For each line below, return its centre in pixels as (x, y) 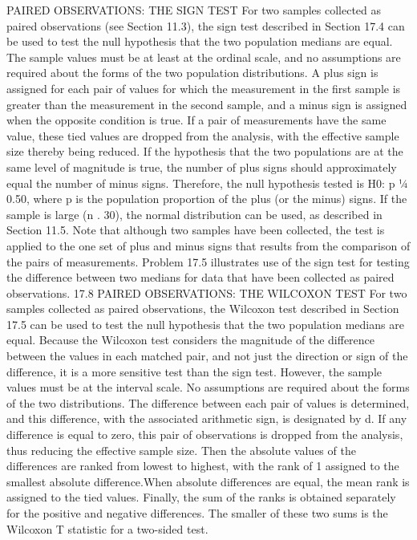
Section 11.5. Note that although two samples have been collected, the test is (196, 230)
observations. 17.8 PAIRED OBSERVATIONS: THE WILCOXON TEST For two (207, 292)
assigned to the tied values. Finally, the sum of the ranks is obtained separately (201, 497)
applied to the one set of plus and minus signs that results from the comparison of (208, 245)
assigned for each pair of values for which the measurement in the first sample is (204, 88)
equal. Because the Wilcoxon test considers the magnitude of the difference (191, 340)
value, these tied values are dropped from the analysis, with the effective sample (203, 135)
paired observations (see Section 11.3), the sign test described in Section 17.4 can (206, 25)
